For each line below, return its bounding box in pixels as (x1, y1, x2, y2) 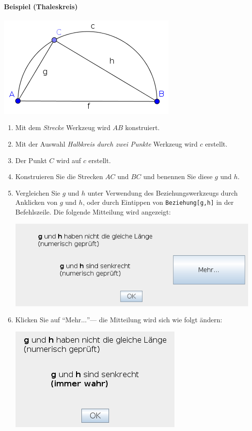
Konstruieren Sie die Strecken (15, 171, 103, 182)
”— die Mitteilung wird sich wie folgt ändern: (86, 315, 222, 325)
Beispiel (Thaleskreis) (4, 1, 78, 11)
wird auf (56, 155, 81, 165)
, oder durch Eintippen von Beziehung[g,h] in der (82, 197, 234, 207)
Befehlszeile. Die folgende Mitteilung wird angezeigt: (15, 207, 171, 217)
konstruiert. (125, 122, 160, 133)
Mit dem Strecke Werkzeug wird (15, 122, 110, 133)
